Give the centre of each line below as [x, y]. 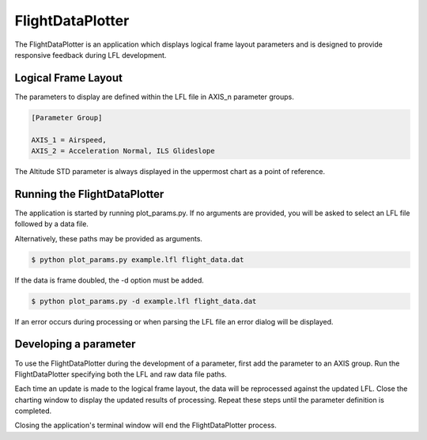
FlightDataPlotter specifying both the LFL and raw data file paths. [121, 374]
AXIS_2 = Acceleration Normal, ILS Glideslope [123, 151]
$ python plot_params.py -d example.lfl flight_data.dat [144, 301]
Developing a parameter [75, 344]
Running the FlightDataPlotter [89, 194]
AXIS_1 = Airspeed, [69, 140]
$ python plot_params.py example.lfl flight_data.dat [138, 260]
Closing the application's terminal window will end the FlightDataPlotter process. [145, 425]
